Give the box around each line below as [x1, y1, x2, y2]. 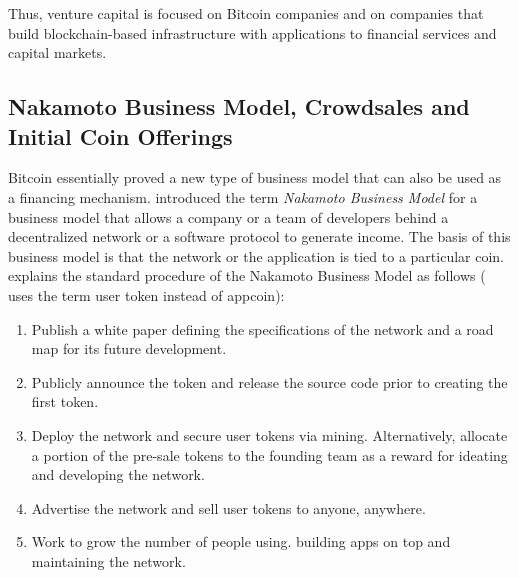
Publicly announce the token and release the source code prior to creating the [31, 371, 508, 392]
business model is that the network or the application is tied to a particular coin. [8, 245, 504, 266]
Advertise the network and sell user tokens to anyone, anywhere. [31, 497, 426, 518]
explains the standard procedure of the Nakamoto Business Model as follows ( [8, 265, 486, 286]
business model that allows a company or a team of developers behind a [8, 206, 449, 227]
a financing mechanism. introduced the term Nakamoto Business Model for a [8, 186, 478, 207]
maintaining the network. [31, 550, 186, 571]
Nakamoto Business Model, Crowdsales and [8, 91, 470, 122]
